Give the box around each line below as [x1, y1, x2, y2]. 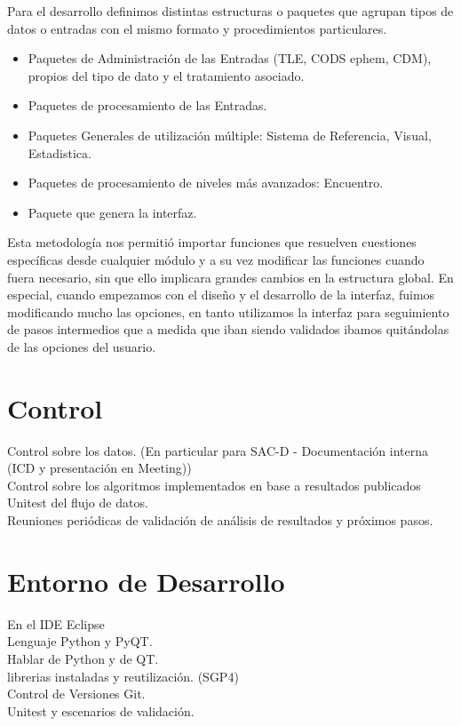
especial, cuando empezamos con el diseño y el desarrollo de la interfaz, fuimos [7, 285, 435, 304]
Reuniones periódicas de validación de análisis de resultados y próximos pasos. [7, 511, 433, 529]
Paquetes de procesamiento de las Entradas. [28, 96, 267, 115]
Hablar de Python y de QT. [7, 649, 159, 667]
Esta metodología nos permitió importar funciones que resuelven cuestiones [7, 233, 417, 251]
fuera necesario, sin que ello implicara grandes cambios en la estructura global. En [7, 267, 454, 286]
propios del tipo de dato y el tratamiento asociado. [28, 66, 305, 84]
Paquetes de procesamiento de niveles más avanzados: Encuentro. [28, 173, 384, 192]
